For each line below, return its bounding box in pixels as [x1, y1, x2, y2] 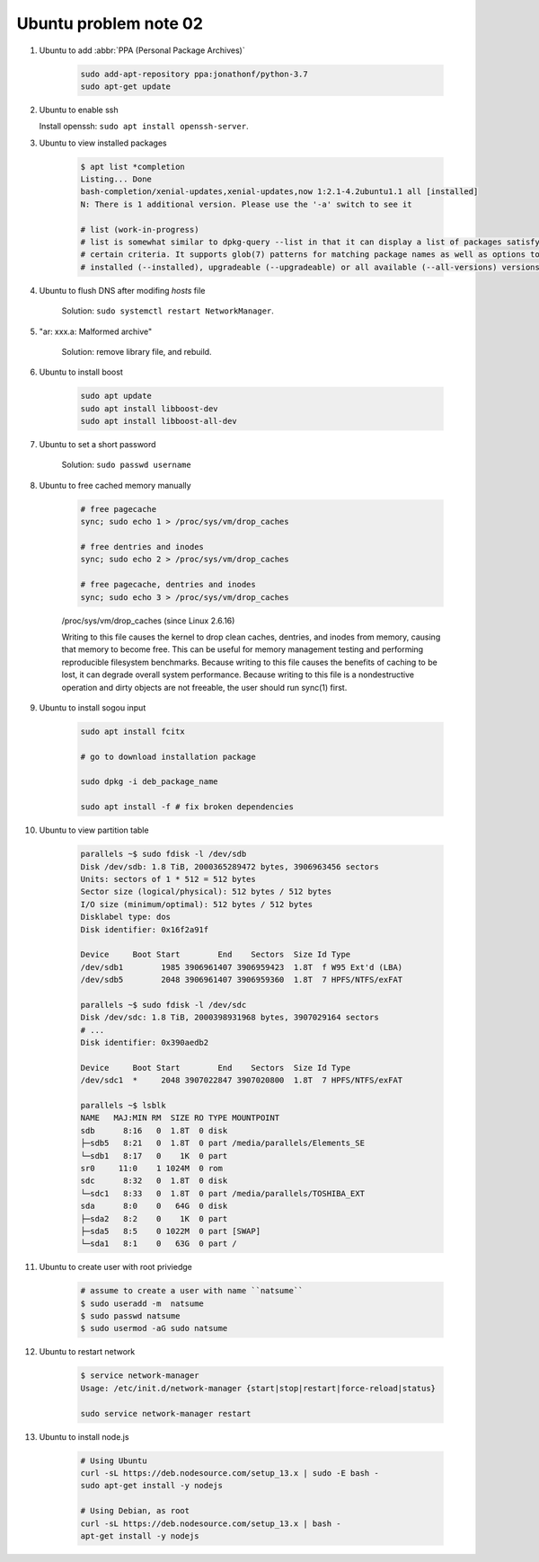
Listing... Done [80, 174, 153, 184]
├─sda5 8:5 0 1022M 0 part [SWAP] [80, 1226, 261, 1236]
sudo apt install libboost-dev [80, 403, 219, 413]
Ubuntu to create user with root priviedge [39, 1262, 192, 1273]
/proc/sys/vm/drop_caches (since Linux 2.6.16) [61, 615, 235, 626]
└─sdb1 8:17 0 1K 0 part [80, 1151, 228, 1160]
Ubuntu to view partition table [39, 825, 149, 835]
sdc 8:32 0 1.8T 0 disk [80, 1176, 228, 1186]
